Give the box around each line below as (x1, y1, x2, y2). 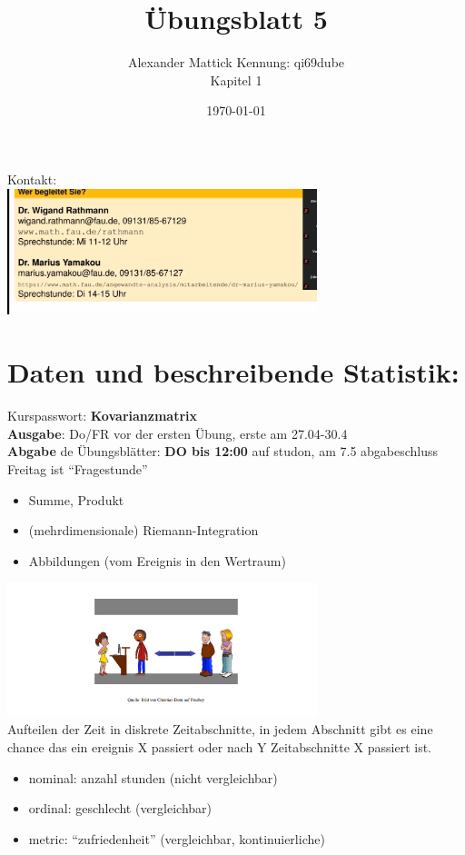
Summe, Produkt (28, 490, 124, 509)
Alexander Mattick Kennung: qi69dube (127, 53, 345, 72)
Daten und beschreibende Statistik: (7, 353, 460, 391)
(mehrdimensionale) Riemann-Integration (28, 521, 259, 540)
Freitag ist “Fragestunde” (7, 459, 148, 478)
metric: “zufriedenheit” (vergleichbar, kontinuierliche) (28, 829, 325, 848)
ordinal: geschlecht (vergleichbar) (28, 799, 213, 818)
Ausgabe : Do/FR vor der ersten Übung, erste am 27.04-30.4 (7, 423, 348, 442)
